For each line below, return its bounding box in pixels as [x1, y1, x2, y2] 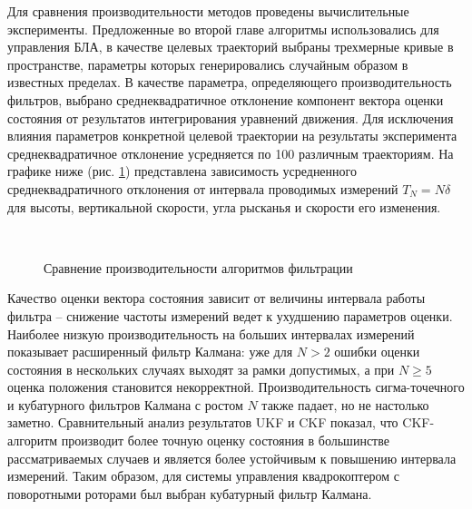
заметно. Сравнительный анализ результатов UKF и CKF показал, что [7, 413, 398, 432]
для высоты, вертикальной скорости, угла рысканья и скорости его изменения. [7, 197, 441, 216]
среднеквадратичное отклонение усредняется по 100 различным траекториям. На [7, 143, 454, 162]
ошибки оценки [334, 342, 420, 361]
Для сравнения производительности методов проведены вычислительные [7, 2, 409, 20]
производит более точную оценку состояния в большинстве [61, 431, 389, 450]
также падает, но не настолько [261, 395, 429, 414]
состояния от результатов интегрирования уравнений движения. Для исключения [7, 108, 454, 127]
